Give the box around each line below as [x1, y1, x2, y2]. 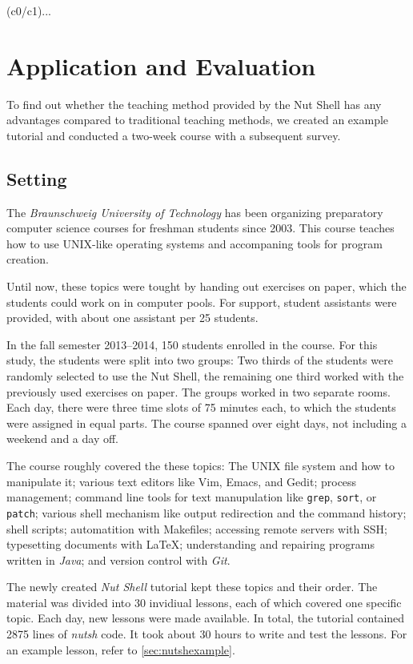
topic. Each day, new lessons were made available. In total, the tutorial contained [6, 610, 405, 626]
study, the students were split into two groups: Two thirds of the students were [6, 352, 393, 368]
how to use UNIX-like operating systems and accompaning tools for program [6, 235, 383, 252]
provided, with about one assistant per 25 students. [6, 309, 259, 326]
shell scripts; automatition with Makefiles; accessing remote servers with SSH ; [6, 520, 387, 537]
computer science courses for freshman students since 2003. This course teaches [6, 219, 395, 236]
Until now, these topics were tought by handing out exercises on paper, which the [6, 278, 407, 295]
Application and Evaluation [6, 49, 316, 82]
